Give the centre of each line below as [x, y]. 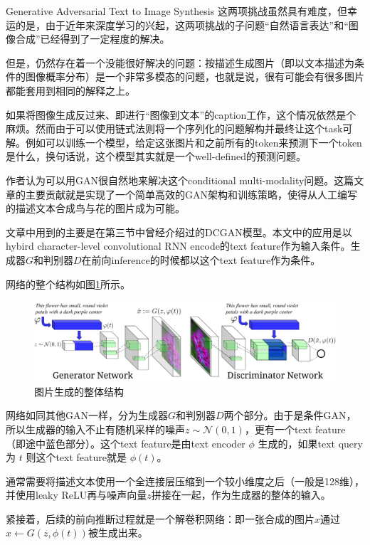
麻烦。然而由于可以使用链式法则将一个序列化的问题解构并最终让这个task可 [179, 128]
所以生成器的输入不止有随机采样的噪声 [95, 429]
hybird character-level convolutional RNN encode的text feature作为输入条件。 [178, 246]
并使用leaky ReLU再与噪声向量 [76, 495]
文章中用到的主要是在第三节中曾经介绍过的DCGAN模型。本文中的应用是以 [179, 232]
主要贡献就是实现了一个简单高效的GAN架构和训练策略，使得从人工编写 [191, 194]
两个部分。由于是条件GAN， [290, 415]
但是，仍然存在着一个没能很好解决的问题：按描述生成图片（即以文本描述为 [180, 62]
